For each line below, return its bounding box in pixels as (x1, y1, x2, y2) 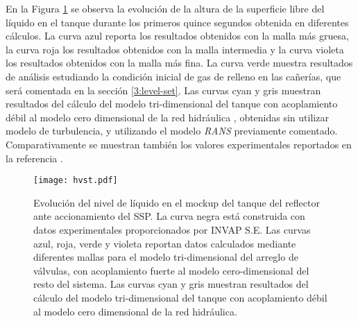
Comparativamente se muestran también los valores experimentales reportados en (6, 137, 352, 151)
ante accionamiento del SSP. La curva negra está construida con (33, 209, 305, 223)
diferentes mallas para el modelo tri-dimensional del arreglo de (33, 250, 298, 264)
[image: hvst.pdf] (33, 175, 118, 186)
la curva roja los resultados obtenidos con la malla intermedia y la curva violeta (6, 42, 344, 56)
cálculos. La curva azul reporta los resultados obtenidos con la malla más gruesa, (6, 28, 349, 43)
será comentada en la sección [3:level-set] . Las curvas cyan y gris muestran (6, 83, 321, 97)
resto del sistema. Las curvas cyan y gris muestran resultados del (33, 277, 309, 291)
